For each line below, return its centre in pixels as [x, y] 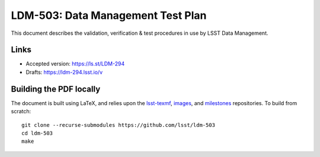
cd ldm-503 [37, 133]
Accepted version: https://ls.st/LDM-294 [75, 64]
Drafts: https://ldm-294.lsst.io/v [64, 72]
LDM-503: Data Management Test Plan [109, 15]
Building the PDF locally [56, 89]
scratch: [21, 112]
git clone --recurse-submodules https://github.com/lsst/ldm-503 [119, 125]
